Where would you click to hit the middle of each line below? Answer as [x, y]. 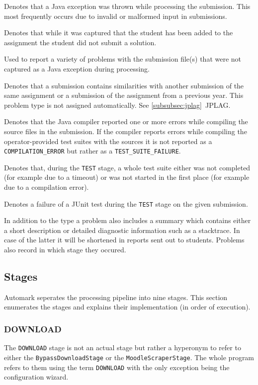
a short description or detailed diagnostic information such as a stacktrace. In [122, 230]
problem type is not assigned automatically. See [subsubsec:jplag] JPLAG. [117, 105]
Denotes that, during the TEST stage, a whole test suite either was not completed [127, 167]
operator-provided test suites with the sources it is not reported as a [108, 141]
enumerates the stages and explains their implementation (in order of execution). [127, 307]
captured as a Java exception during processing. [77, 68]
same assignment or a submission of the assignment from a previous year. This [124, 95]
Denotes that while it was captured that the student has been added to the [119, 33]
